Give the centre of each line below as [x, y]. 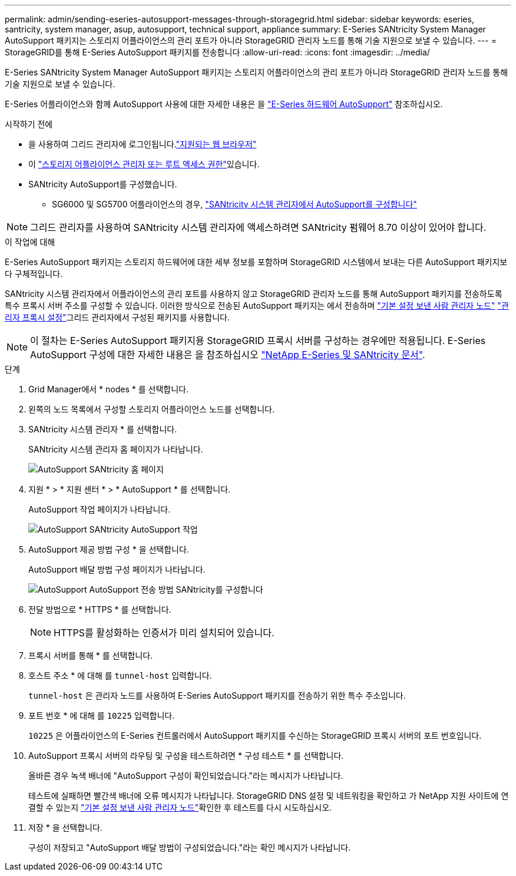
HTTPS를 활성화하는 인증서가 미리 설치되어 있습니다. [164, 633]
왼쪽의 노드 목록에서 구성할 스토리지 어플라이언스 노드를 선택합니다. [151, 409]
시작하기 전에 [29, 124]
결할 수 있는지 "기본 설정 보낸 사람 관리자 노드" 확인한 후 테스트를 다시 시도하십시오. [180, 807]
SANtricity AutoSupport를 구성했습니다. [103, 184]
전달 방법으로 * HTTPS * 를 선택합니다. [100, 609]
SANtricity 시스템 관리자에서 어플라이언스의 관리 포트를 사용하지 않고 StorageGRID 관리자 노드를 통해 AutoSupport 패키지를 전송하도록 [254, 294]
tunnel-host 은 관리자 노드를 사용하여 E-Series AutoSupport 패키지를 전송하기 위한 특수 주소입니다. [217, 695]
